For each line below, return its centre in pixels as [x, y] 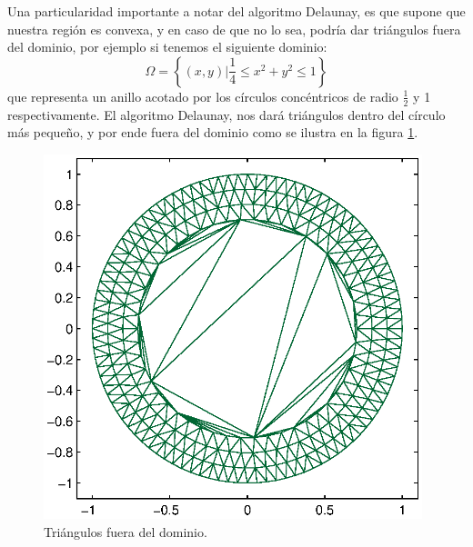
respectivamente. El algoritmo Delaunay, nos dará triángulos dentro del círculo [226, 114]
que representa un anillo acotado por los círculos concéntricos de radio [203, 96]
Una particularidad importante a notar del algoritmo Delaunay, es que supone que [236, 11]
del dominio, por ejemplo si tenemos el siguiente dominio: [167, 47]
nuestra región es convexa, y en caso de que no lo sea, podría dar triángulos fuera [234, 29]
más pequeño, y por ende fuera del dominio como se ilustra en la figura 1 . [213, 132]
